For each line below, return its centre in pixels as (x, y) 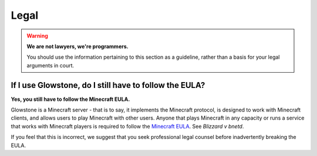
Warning (37, 36)
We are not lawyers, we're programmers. (77, 46)
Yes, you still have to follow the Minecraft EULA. (70, 99)
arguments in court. (50, 65)
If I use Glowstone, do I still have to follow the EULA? (108, 85)
